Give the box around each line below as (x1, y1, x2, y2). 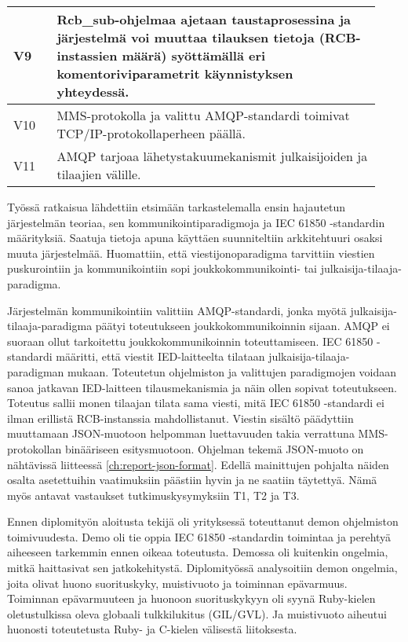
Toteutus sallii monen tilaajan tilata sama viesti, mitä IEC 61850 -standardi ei (7, 394, 384, 411)
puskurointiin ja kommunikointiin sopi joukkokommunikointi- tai (7, 260, 317, 277)
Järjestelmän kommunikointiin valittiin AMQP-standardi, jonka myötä (7, 302, 347, 318)
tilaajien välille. (56, 165, 141, 183)
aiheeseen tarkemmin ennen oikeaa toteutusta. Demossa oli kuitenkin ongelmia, (7, 544, 388, 560)
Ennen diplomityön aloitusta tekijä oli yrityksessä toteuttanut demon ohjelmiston (7, 513, 399, 530)
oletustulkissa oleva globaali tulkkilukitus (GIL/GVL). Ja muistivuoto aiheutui (7, 605, 387, 622)
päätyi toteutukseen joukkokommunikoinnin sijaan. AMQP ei (95, 317, 390, 334)
